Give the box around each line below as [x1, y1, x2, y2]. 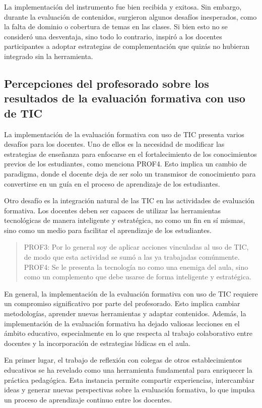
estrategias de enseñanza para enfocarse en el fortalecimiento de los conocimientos [4, 148, 257, 159]
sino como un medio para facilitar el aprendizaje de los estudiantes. [4, 224, 212, 235]
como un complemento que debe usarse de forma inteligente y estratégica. [24, 271, 251, 282]
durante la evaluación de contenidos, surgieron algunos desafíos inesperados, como [4, 11, 257, 22]
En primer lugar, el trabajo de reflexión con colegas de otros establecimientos [4, 355, 242, 365]
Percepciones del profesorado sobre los [4, 75, 209, 91]
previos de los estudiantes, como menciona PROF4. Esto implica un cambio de [4, 158, 247, 169]
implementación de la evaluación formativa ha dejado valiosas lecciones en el [4, 318, 240, 328]
